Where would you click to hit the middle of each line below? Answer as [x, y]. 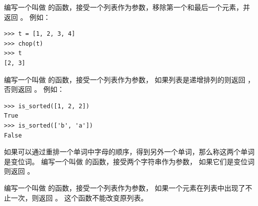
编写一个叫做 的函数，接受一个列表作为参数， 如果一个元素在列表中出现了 [125, 187]
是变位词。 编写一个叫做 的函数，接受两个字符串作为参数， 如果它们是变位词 [129, 161]
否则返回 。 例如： [34, 89]
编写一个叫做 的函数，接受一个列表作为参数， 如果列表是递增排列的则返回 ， [129, 79]
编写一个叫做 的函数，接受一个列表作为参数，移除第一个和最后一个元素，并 [127, 7]
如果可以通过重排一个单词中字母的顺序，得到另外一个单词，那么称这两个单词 [129, 152]
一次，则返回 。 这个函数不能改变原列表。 [79, 197]
